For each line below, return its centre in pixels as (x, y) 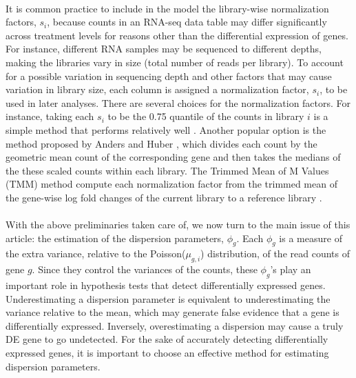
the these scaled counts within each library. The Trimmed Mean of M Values (167, 170)
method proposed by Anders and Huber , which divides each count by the (161, 143)
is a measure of (311, 238)
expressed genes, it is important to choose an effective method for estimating (167, 353)
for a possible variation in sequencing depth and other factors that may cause (169, 76)
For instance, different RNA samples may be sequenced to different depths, (164, 49)
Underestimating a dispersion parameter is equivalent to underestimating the (168, 298)
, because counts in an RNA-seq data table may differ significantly (187, 22)
